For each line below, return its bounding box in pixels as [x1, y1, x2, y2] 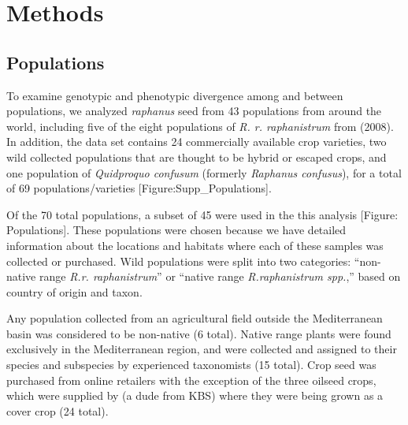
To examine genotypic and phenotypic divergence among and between [6, 87, 343, 103]
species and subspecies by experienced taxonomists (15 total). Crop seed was [6, 356, 376, 373]
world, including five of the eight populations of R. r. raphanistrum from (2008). [6, 117, 394, 134]
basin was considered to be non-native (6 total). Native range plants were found [6, 325, 391, 341]
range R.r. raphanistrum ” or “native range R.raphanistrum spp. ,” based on [39, 268, 401, 285]
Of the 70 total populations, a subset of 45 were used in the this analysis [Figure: [6, 206, 399, 222]
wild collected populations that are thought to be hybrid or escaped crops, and [6, 148, 387, 165]
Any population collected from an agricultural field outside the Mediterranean [6, 310, 383, 326]
